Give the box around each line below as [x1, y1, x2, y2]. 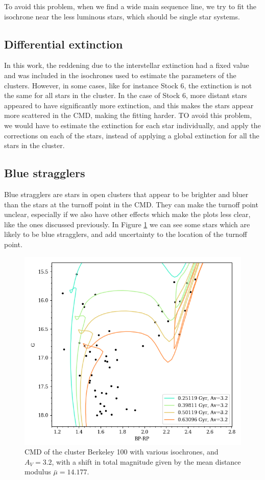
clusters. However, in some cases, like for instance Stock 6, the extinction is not [4, 80, 252, 90]
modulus [25, 466, 51, 477]
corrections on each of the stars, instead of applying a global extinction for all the [4, 130, 259, 140]
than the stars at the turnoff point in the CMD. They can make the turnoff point [4, 199, 258, 209]
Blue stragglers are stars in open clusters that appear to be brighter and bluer [4, 188, 249, 199]
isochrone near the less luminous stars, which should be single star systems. [4, 11, 240, 21]
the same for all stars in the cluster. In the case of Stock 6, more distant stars [4, 90, 247, 101]
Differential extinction [4, 36, 123, 52]
